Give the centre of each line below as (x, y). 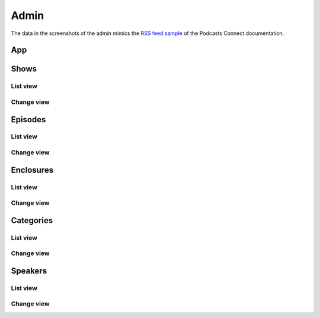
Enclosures (32, 170)
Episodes (28, 120)
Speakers (29, 271)
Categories (32, 220)
